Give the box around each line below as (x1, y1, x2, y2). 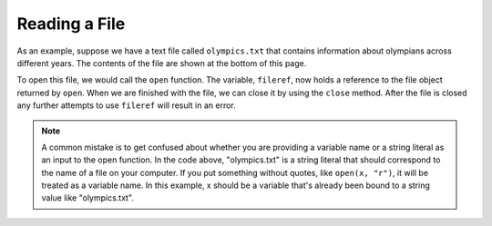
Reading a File (16, 14, 126, 34)
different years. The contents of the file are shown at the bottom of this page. (16, 57, 307, 68)
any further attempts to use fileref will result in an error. (16, 100, 236, 111)
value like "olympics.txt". (41, 192, 134, 203)
